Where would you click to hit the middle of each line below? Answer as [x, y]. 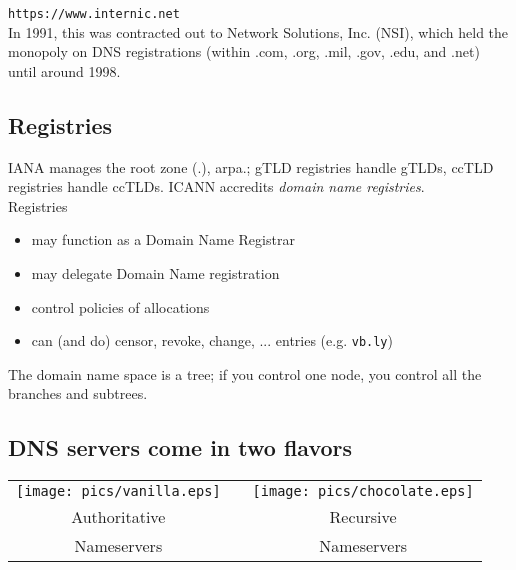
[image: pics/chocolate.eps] [363, 491]
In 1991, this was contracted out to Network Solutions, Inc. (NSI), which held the [258, 31]
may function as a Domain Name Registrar [163, 239]
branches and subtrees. [78, 393]
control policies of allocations [120, 306]
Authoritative [118, 517]
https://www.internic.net [94, 14]
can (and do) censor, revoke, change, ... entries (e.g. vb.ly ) [212, 340]
